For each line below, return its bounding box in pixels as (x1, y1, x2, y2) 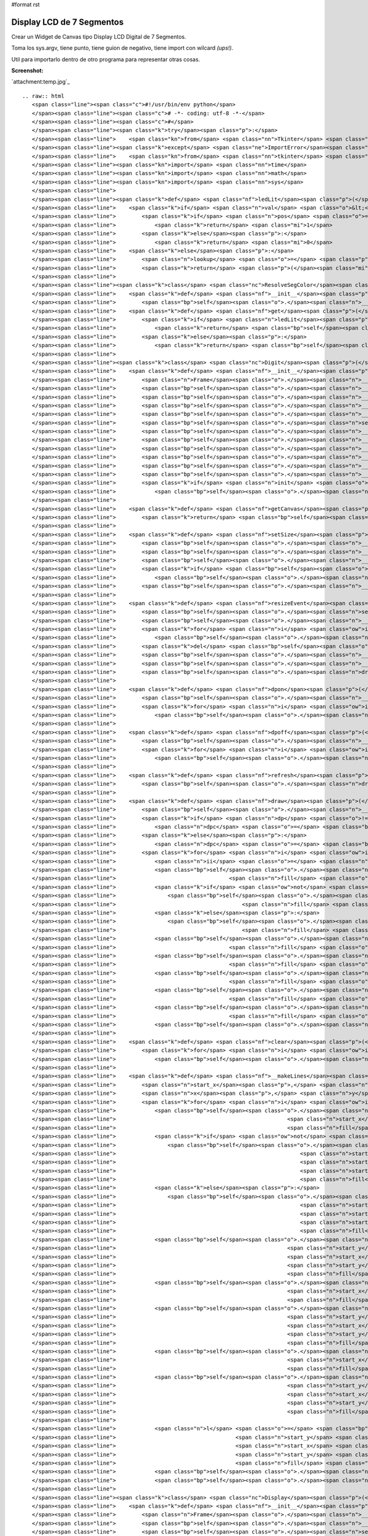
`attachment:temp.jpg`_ (11, 78, 70, 85)
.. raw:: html (22, 92, 64, 100)
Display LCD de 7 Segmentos (11, 17, 124, 27)
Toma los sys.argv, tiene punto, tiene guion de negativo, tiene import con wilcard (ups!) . (11, 44, 234, 52)
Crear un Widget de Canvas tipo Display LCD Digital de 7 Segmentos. (11, 33, 186, 40)
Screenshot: (11, 67, 44, 74)
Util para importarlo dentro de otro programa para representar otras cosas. (11, 55, 201, 63)
